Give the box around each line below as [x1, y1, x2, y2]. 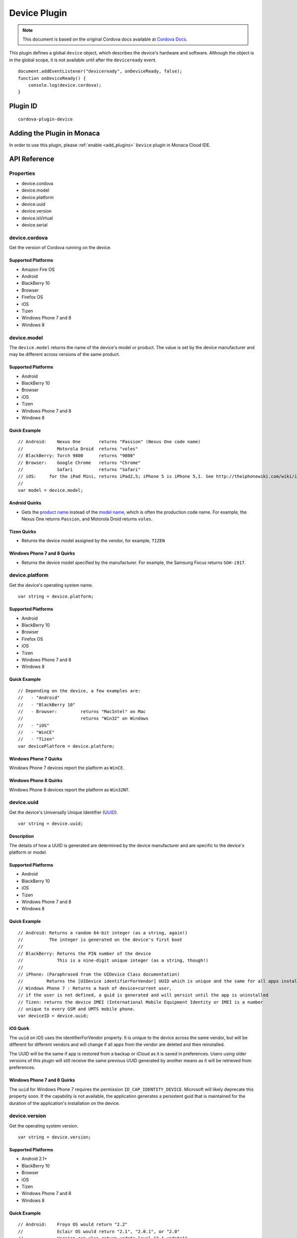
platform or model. [9, 849, 47, 855]
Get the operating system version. [9, 1123, 79, 1129]
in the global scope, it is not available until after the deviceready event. [9, 57, 157, 63]
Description [9, 833, 34, 839]
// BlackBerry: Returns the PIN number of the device [18, 951, 151, 956]
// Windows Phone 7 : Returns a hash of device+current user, [18, 985, 172, 991]
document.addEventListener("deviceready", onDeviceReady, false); [18, 68, 183, 74]
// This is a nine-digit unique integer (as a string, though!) [18, 958, 209, 963]
